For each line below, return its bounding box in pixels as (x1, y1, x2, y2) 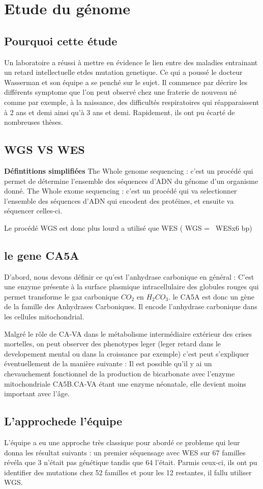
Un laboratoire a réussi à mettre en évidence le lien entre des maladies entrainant (4, 57, 258, 67)
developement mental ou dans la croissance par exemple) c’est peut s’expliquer (4, 348, 249, 359)
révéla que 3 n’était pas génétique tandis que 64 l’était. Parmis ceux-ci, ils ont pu (4, 457, 257, 468)
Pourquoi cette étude (4, 33, 118, 48)
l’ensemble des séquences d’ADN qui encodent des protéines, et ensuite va (4, 195, 234, 206)
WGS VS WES (4, 142, 85, 157)
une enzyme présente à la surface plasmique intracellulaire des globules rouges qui (4, 281, 259, 292)
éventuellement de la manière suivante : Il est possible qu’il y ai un (4, 358, 212, 369)
